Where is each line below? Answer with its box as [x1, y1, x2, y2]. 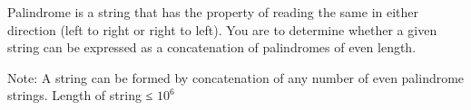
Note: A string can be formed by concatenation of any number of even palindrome [7, 68, 465, 87]
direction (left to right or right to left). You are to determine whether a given [7, 20, 437, 39]
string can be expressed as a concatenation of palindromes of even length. [7, 38, 417, 57]
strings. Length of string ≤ [7, 86, 153, 105]
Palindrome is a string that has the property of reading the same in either [7, 3, 419, 21]
